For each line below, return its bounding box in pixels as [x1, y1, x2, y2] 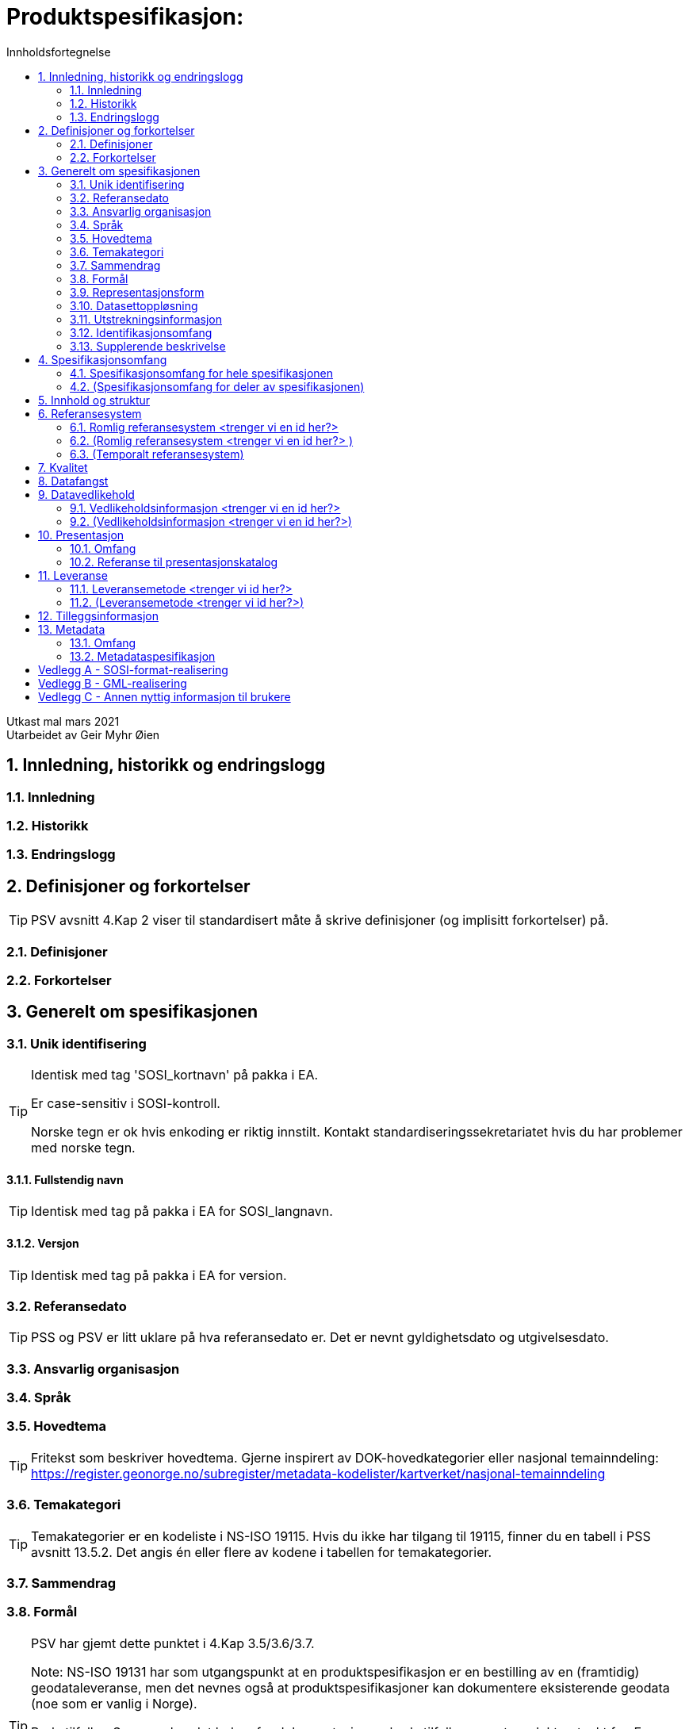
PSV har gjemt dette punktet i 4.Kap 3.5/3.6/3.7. [31, 1635, 315, 1651]
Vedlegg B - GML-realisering [38, 676, 187, 690]
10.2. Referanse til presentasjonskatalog [70, 554, 278, 569]
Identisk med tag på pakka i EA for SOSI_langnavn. [31, 1203, 333, 1220]
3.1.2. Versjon [6, 1236, 79, 1250]
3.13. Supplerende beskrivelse [70, 339, 226, 353]
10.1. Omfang [70, 541, 136, 555]
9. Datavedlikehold [38, 487, 135, 501]
